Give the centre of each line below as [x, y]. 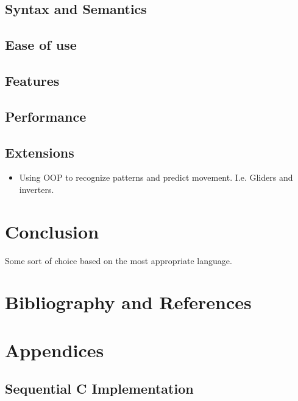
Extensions [40, 152]
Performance [46, 116]
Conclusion [52, 231]
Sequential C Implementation [99, 389]
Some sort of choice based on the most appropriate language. [119, 260]
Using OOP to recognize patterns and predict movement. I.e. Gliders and [156, 177]
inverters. [37, 189]
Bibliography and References [128, 302]
